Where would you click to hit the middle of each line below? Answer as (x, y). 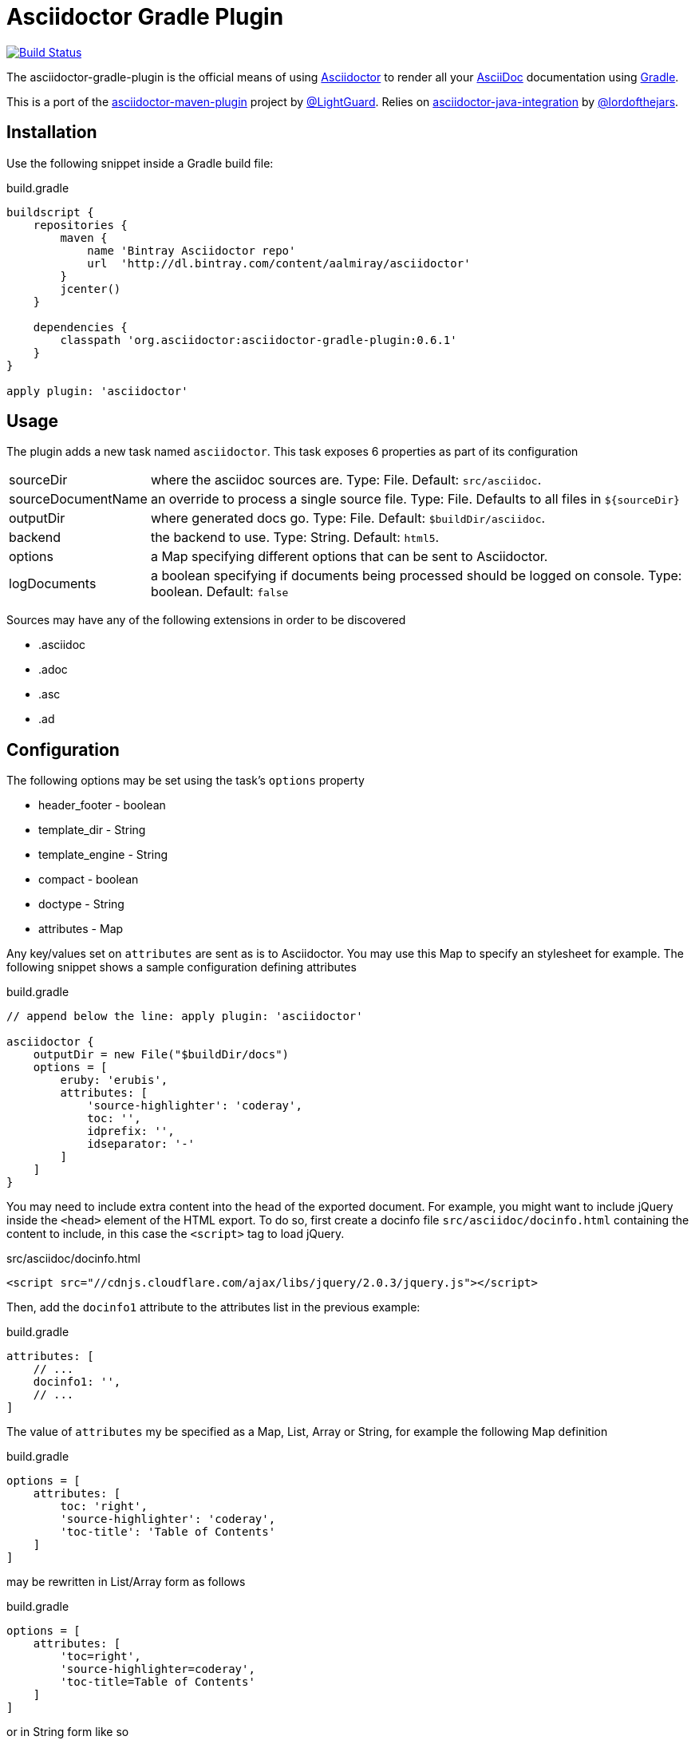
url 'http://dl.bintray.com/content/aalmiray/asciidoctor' (279, 263)
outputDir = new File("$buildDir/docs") (161, 1055)
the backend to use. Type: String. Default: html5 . (295, 538)
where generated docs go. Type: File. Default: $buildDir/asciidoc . (348, 518)
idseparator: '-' (141, 1144)
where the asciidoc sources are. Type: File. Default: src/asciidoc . (346, 480)
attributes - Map (81, 929)
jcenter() (91, 289)
